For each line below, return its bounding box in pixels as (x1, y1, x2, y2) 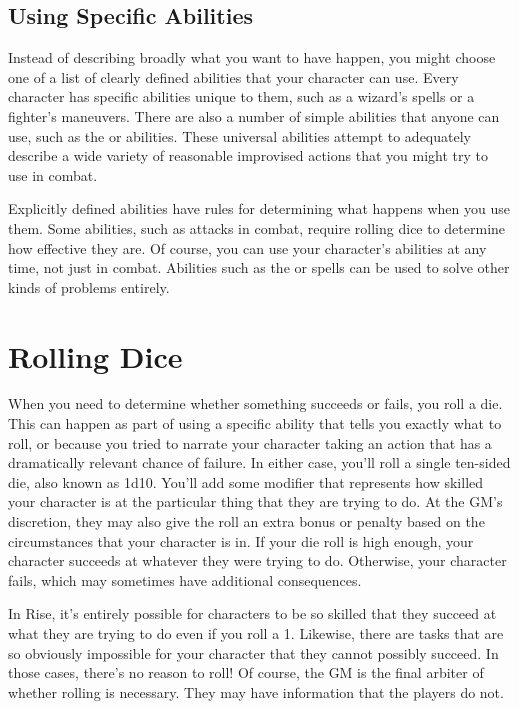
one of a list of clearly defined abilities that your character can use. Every (8, 66, 459, 87)
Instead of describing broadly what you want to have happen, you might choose (8, 47, 496, 68)
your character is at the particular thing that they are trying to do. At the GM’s (8, 491, 503, 512)
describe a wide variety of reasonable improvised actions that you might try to (8, 145, 488, 166)
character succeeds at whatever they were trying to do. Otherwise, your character (8, 550, 507, 571)
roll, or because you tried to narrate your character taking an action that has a (8, 432, 492, 453)
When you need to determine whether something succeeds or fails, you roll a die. (8, 393, 503, 414)
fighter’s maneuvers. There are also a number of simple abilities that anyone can (8, 105, 500, 126)
